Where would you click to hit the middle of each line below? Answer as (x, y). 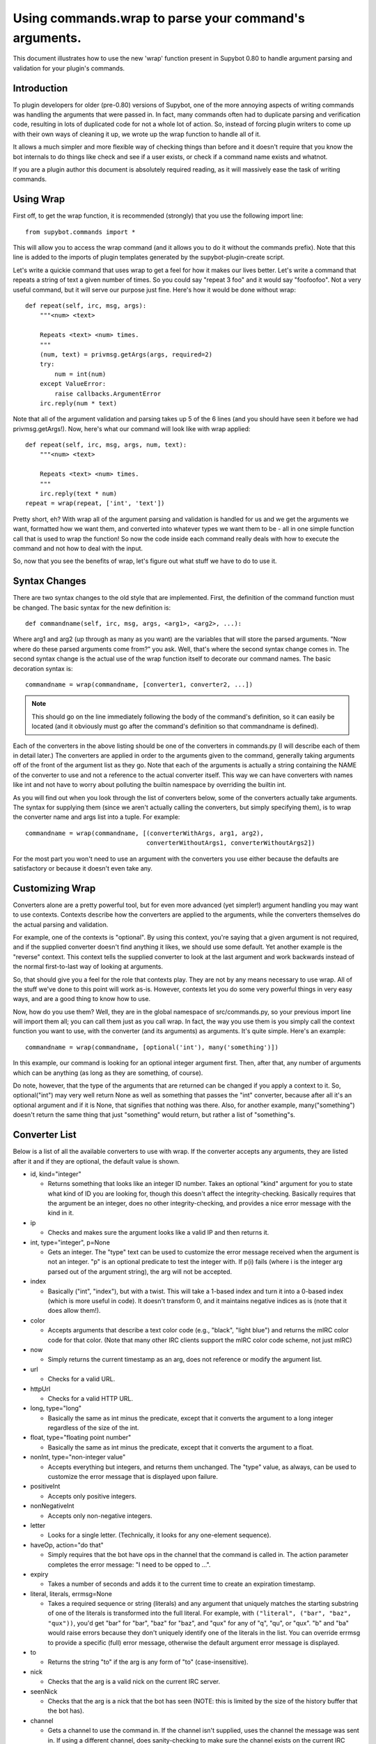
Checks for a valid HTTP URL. (91, 1398)
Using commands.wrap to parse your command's (159, 18)
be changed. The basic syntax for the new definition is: (92, 608)
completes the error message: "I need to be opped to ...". (129, 1564)
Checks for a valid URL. (81, 1379)
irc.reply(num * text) (78, 403)
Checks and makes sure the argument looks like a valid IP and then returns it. (158, 1233)
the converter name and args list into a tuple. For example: (96, 817)
